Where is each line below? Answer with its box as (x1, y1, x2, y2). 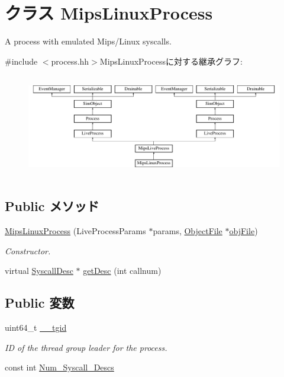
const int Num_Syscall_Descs (5, 361, 114, 373)
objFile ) (229, 225, 258, 237)
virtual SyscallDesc (5, 264, 73, 277)
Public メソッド (5, 197, 99, 215)
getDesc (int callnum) (83, 264, 162, 277)
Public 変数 (5, 293, 75, 312)
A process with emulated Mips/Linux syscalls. (5, 35, 172, 47)
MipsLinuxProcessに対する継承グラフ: (99, 55, 243, 67)
